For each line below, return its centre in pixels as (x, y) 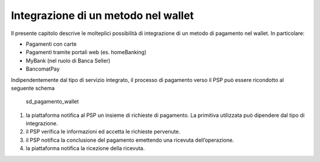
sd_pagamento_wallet (52, 101)
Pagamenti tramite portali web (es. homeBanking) (86, 52)
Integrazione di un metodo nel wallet (103, 15)
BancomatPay (43, 69)
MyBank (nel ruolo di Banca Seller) (68, 61)
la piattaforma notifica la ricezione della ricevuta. (85, 148)
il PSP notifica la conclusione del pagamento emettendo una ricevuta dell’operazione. (130, 140)
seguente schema (33, 88)
